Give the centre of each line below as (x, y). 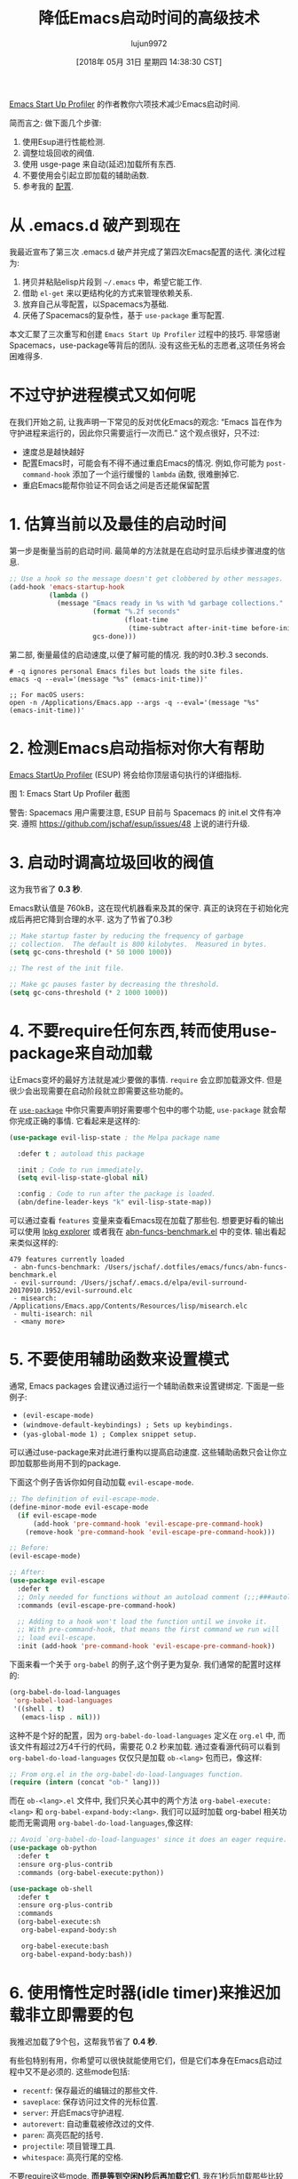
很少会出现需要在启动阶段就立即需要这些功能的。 (98, 1091)
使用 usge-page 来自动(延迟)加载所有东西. (99, 164)
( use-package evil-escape (57, 1581)
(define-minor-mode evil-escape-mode (79, 1507)
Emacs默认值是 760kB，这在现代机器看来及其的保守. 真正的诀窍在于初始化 (145, 908)
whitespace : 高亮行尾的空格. (73, 2157)
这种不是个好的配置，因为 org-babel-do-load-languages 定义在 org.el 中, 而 (147, 1735)
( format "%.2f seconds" (136, 612)
